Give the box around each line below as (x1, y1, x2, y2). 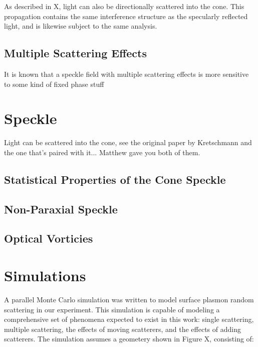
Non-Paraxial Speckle (4, 201, 118, 216)
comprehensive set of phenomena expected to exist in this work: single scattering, (4, 314, 254, 324)
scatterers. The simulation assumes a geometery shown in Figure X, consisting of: (4, 333, 254, 344)
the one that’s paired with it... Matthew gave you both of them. (4, 147, 200, 157)
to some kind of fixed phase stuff (4, 78, 104, 89)
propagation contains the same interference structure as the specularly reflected (4, 11, 248, 21)
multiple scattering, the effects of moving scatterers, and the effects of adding (4, 323, 241, 334)
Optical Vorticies (4, 230, 93, 246)
